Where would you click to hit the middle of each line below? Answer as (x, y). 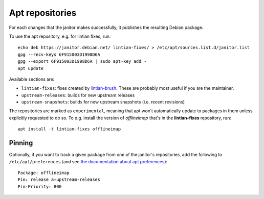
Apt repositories (43, 13)
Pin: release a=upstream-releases (59, 180)
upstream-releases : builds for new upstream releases (78, 95)
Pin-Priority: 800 (40, 187)
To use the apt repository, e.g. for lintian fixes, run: (60, 36)
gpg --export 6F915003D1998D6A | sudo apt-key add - (82, 62)
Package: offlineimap (44, 173)
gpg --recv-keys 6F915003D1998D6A (59, 54)
